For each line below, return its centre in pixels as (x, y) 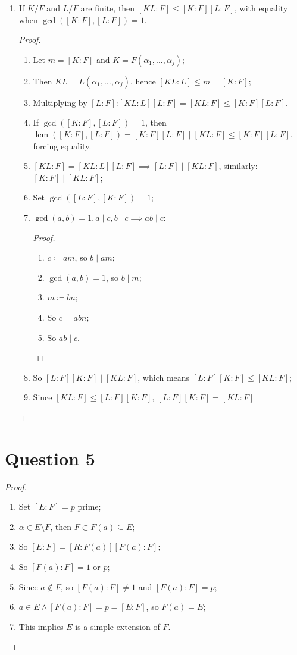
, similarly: (238, 166)
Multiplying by (60, 102)
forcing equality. (62, 145)
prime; (89, 507)
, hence (143, 81)
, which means (164, 377)
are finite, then (108, 8)
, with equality (261, 8)
